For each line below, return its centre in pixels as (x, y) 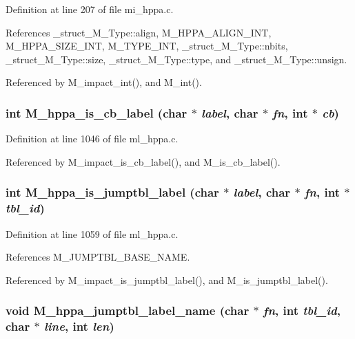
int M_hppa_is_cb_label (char (97, 112)
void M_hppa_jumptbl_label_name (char (128, 310)
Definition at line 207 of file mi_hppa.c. (90, 9)
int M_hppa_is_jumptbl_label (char (112, 192)
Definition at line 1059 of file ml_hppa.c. (92, 233)
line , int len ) (79, 326)
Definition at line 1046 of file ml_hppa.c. (92, 139)
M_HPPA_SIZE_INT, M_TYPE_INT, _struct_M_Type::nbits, (147, 46)
